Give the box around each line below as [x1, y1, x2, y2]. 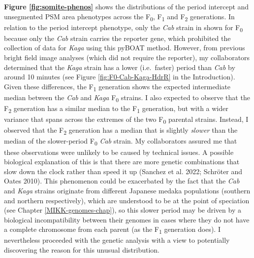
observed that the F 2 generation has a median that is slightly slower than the [4, 125, 238, 137]
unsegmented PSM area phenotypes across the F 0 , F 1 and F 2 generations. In [4, 11, 235, 23]
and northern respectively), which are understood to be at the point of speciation [4, 195, 250, 205]
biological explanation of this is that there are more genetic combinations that [4, 156, 240, 167]
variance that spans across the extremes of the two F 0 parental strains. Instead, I [4, 114, 249, 125]
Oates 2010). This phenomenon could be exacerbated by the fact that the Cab [4, 176, 240, 186]
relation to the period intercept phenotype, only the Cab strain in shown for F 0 [4, 22, 243, 34]
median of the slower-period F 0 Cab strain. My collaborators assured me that [4, 136, 237, 147]
